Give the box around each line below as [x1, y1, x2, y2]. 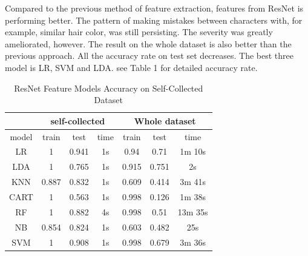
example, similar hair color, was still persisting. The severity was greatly [5, 25, 273, 38]
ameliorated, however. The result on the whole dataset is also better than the [5, 37, 292, 50]
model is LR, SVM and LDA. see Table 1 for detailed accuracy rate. [5, 61, 258, 73]
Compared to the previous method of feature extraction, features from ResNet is [5, 2, 304, 14]
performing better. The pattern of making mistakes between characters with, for [5, 13, 303, 26]
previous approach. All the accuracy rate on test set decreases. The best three [5, 49, 294, 62]
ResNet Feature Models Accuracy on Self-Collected [14, 81, 203, 94]
